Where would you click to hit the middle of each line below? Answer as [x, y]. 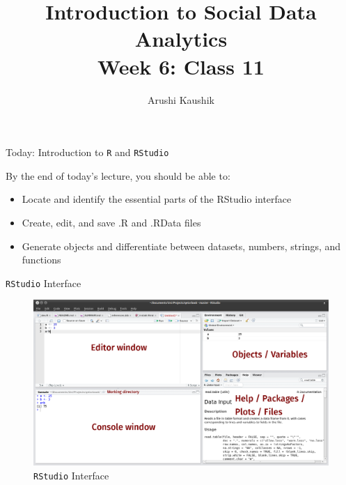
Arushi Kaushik [181, 99]
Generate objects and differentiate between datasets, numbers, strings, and [181, 246]
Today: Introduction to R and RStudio [87, 152]
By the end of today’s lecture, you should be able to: [118, 175]
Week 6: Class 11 [181, 66]
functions [41, 260]
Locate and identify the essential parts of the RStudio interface [157, 199]
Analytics [181, 39]
